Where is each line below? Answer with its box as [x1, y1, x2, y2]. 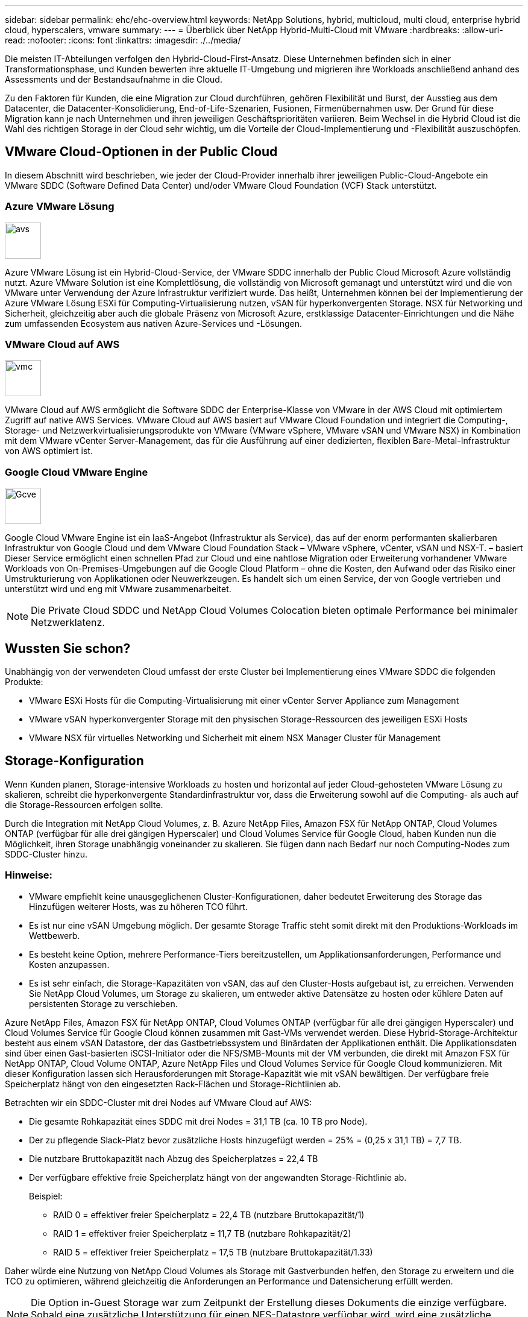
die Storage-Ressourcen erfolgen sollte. [5, 799, 163, 810]
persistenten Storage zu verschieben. [29, 998, 178, 1009]
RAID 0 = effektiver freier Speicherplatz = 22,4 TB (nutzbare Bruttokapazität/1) [53, 1209, 365, 1220]
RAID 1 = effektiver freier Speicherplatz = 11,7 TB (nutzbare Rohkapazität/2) [53, 1228, 351, 1239]
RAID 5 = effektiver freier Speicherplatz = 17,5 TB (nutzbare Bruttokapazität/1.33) [53, 1246, 373, 1257]
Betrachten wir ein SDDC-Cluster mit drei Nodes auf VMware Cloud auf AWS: [5, 1097, 312, 1108]
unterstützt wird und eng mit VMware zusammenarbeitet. [5, 584, 231, 595]
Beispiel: [29, 1190, 63, 1201]
